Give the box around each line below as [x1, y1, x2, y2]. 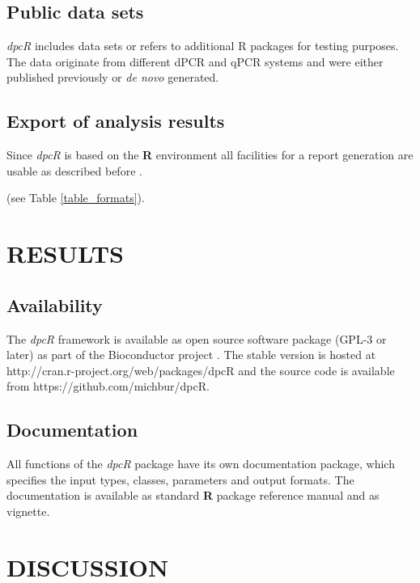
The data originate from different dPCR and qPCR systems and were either [6, 53, 384, 70]
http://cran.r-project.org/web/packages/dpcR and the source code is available [6, 361, 395, 378]
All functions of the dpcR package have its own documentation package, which [6, 455, 395, 472]
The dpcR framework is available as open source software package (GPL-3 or [6, 330, 387, 347]
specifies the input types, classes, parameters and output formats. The [6, 471, 354, 488]
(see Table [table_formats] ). [6, 189, 145, 206]
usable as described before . [6, 162, 142, 179]
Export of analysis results [6, 108, 225, 133]
